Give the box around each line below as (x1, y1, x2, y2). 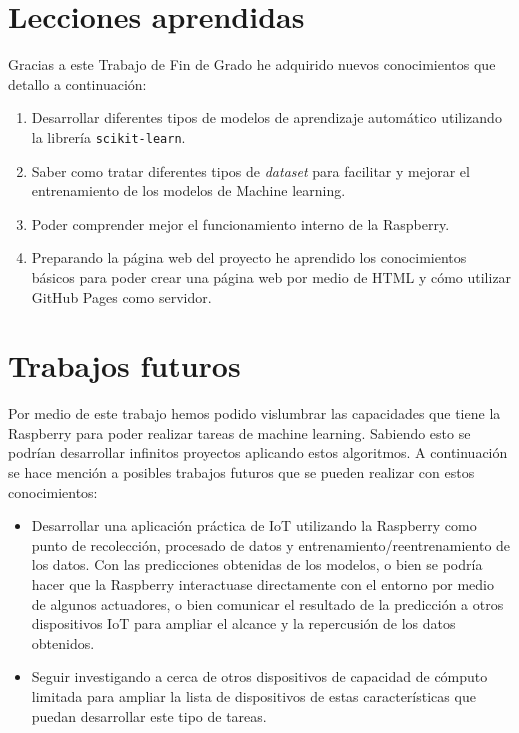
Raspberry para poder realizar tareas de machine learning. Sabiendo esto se (8, 422, 471, 443)
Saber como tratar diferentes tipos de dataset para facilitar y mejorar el (31, 160, 470, 181)
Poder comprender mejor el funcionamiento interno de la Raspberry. (31, 213, 450, 234)
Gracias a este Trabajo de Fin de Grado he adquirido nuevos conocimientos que (8, 54, 496, 75)
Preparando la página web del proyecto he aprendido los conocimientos (31, 247, 467, 268)
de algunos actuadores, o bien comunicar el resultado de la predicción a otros (31, 593, 504, 614)
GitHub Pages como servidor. (31, 286, 212, 307)
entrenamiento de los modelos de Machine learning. (31, 180, 346, 201)
